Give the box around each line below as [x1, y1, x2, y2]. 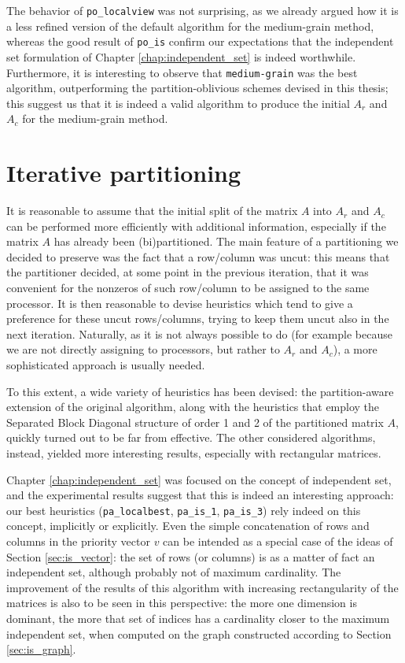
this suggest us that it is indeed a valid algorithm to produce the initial [6, 94, 350, 111]
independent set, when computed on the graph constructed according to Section [6, 625, 392, 642]
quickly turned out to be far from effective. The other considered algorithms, [6, 429, 376, 446]
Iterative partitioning [6, 157, 241, 189]
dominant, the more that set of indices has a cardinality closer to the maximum [6, 609, 390, 626]
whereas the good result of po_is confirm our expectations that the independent [6, 33, 394, 50]
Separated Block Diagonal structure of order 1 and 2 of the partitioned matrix [6, 413, 384, 430]
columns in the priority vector [6, 533, 150, 549]
